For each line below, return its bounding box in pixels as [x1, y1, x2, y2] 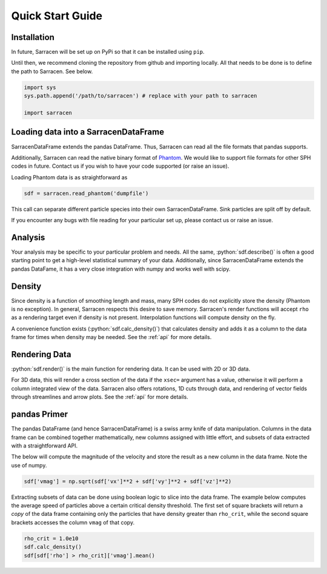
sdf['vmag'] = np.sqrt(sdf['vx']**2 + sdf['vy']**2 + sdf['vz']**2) [24, 478, 232, 484]
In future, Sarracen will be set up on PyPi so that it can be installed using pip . [11, 48, 205, 56]
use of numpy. [11, 461, 47, 469]
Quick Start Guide [11, 9, 103, 22]
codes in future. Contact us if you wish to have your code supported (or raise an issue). [11, 162, 230, 170]
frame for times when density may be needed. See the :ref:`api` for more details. [11, 334, 212, 341]
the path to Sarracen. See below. [11, 67, 93, 75]
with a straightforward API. [11, 442, 78, 449]
